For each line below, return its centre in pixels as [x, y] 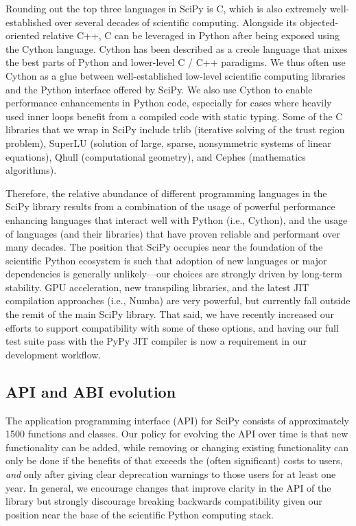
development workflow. [54, 354]
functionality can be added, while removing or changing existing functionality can [177, 447]
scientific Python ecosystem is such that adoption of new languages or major [166, 260]
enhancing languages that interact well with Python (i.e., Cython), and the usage [177, 219]
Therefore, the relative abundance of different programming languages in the [166, 193]
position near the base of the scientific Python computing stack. [140, 514]
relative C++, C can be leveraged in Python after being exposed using [191, 35]
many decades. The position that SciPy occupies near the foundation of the [164, 247]
